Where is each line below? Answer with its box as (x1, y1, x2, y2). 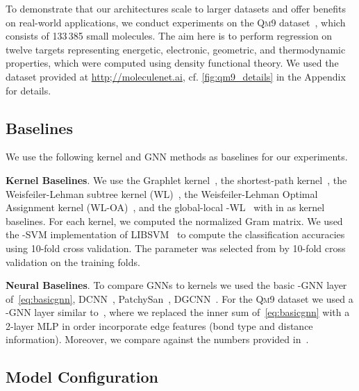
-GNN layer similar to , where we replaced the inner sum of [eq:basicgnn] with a (6, 305, 350, 319)
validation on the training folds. (6, 254, 140, 269)
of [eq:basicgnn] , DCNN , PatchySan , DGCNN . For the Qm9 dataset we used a (6, 291, 353, 306)
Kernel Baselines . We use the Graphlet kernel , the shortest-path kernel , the (6, 172, 347, 187)
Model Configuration (6, 366, 159, 388)
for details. (6, 83, 51, 97)
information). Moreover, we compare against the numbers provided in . (6, 332, 309, 347)
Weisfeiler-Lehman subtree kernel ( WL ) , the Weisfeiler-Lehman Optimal (6, 186, 318, 201)
